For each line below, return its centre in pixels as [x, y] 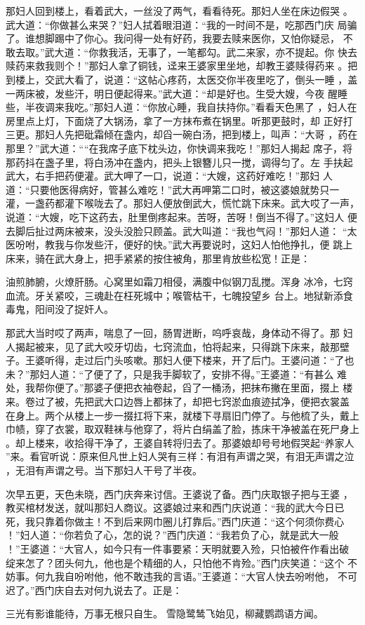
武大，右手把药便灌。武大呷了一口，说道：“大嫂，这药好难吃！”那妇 [163, 176]
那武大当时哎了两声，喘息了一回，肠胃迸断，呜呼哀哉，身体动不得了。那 [173, 333]
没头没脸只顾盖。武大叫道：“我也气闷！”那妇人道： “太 [230, 230]
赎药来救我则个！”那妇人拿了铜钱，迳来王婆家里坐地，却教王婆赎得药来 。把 [182, 66]
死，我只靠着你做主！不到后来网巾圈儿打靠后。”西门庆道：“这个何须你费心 [175, 521]
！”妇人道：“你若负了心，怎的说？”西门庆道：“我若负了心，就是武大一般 [172, 535]
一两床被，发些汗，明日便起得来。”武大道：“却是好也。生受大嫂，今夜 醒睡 [177, 93]
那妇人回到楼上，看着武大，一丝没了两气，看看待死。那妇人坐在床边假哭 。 [179, 11]
